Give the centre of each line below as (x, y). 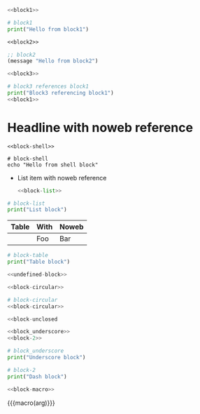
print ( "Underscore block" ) (47, 358)
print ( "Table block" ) (39, 262)
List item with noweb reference (62, 178)
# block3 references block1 (48, 87)
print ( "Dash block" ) (37, 376)
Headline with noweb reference (100, 127)
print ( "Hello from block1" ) (48, 29)
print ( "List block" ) (37, 210)
